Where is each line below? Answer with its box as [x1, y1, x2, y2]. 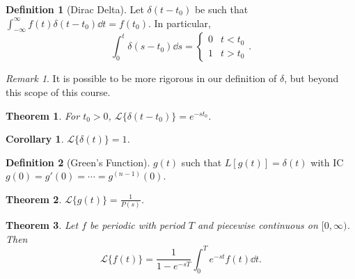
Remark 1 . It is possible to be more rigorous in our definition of [6, 71, 277, 86]
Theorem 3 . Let [6, 218, 79, 232]
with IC [310, 154, 344, 169]
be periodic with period [90, 218, 185, 232]
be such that [194, 2, 248, 16]
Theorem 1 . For [6, 108, 80, 122]
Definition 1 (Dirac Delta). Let [6, 2, 144, 16]
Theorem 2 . [6, 191, 62, 206]
